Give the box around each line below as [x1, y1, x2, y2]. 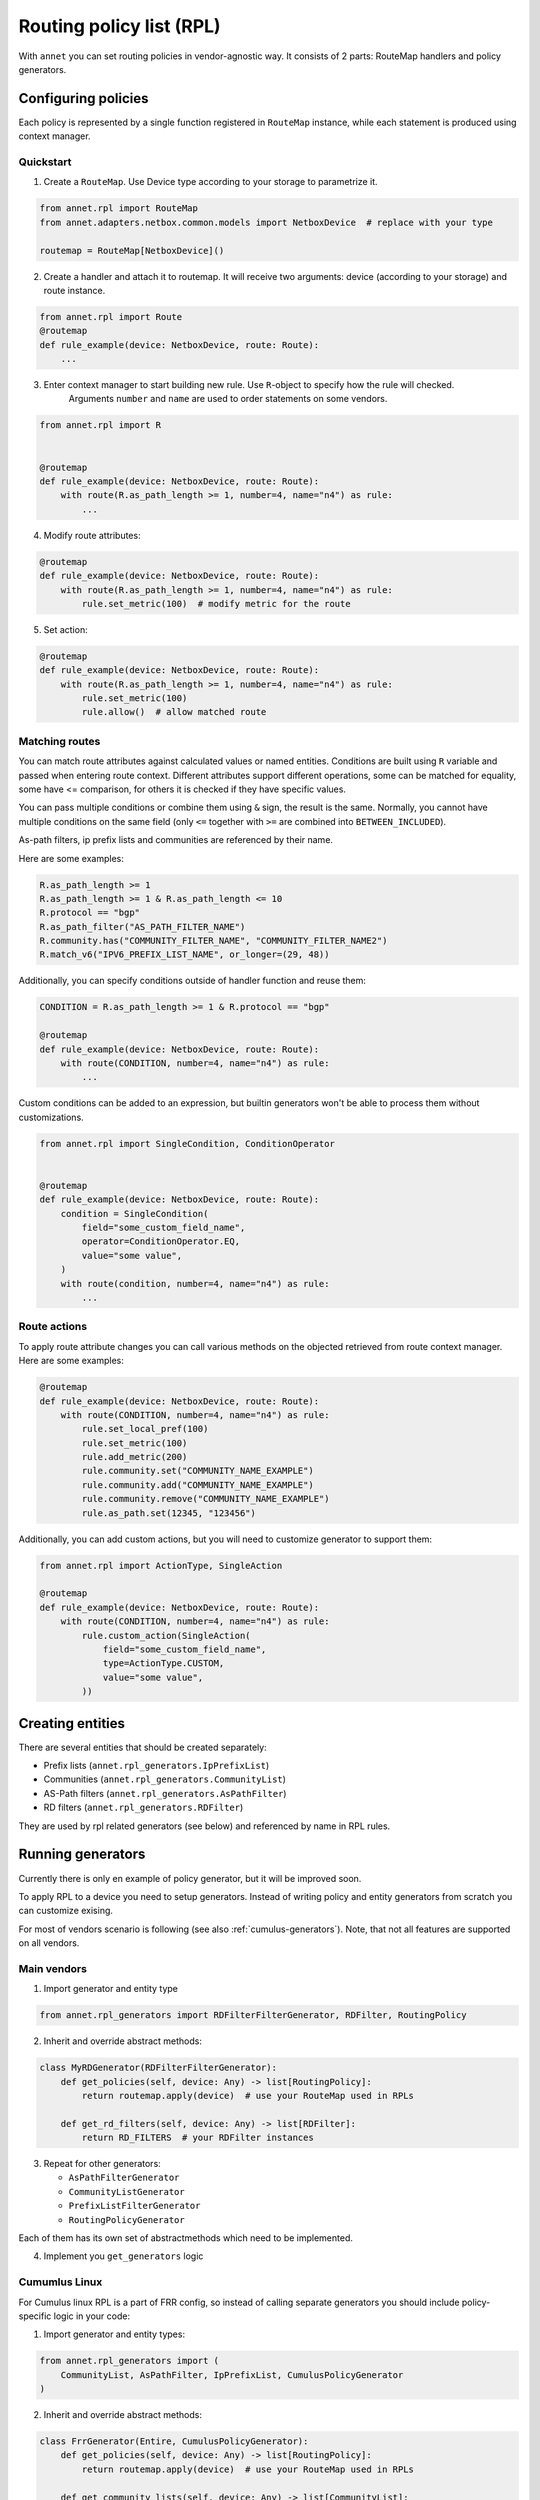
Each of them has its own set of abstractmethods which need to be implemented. [18, 2232, 354, 2244]
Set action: [43, 623, 89, 635]
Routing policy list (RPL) [18, 15, 221, 37]
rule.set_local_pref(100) [81, 1423, 209, 1435]
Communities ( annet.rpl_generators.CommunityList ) [43, 1773, 287, 1785]
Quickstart [18, 155, 72, 169]
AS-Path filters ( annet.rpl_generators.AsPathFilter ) [43, 1787, 287, 1799]
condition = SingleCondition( [60, 1208, 209, 1219]
